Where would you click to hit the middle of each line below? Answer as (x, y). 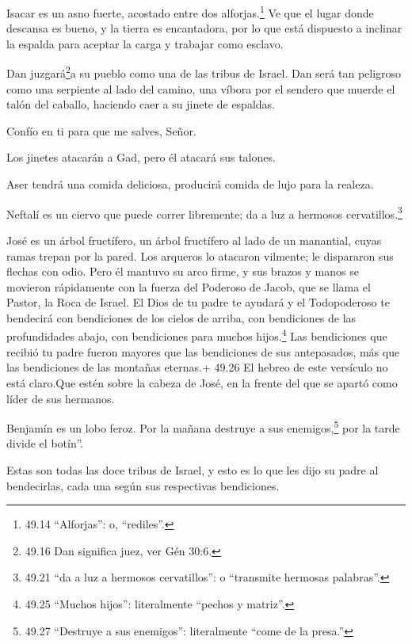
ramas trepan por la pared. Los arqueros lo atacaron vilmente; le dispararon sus (200, 255)
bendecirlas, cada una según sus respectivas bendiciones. (143, 485)
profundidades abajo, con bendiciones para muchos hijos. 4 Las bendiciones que (197, 335)
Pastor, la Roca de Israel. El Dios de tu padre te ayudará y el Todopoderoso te (198, 302)
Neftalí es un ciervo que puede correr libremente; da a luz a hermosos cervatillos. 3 (204, 212)
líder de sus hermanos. (61, 398)
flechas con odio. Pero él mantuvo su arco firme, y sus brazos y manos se (183, 271)
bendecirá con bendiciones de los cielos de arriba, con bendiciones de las (181, 317)
